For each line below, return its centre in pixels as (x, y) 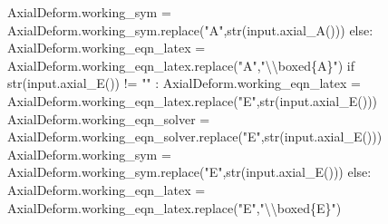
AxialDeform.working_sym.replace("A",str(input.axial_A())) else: (190, 29)
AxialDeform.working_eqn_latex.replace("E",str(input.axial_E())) (193, 100)
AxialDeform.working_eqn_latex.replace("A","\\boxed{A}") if (181, 65)
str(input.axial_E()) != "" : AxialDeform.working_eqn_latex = (184, 83)
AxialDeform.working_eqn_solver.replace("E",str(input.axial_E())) (195, 136)
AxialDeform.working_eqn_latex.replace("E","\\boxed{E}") (175, 207)
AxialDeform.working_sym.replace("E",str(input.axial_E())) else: (189, 172)
